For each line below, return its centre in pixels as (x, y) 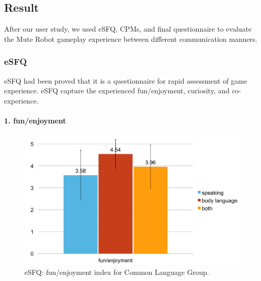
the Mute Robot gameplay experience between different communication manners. (131, 39)
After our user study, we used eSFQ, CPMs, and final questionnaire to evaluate (128, 29)
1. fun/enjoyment (35, 120)
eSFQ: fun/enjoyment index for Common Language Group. (117, 272)
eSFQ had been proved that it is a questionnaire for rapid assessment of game (126, 80)
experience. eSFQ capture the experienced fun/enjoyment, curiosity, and (117, 91)
